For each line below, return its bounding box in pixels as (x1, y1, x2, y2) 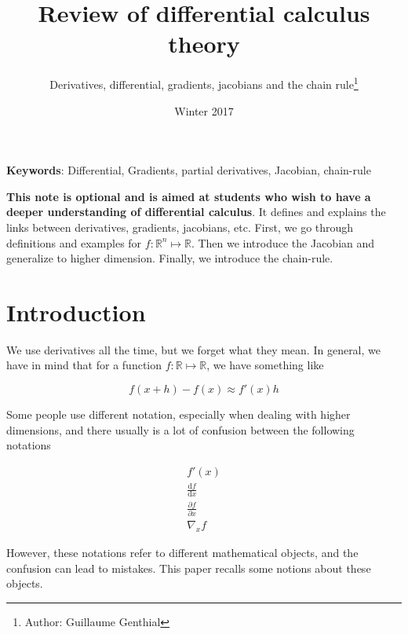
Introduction (6, 295, 146, 328)
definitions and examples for (6, 234, 142, 251)
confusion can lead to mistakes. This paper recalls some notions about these (6, 559, 371, 576)
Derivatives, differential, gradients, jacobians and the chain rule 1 (49, 74, 359, 92)
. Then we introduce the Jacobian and (191, 234, 375, 251)
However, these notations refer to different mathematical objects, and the (6, 544, 359, 560)
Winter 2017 (174, 102, 234, 119)
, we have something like (206, 357, 324, 373)
